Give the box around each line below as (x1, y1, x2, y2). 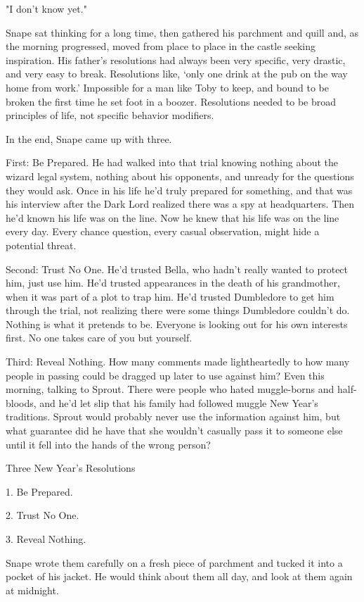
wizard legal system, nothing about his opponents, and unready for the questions (6, 168, 354, 183)
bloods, (6, 395, 37, 410)
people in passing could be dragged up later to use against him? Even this (6, 368, 325, 382)
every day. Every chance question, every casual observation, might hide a (6, 224, 320, 239)
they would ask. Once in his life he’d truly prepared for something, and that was (6, 182, 353, 197)
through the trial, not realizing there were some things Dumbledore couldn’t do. (6, 303, 350, 318)
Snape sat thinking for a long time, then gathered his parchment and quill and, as (6, 25, 359, 39)
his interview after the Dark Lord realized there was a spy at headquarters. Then (6, 196, 355, 211)
